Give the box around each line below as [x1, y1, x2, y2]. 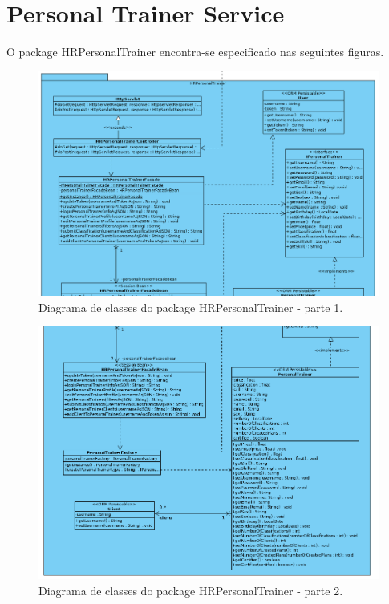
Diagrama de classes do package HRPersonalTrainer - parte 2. [38, 582, 343, 598]
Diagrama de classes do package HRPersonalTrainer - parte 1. [38, 298, 343, 315]
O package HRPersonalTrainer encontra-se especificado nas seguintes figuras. [6, 43, 384, 60]
